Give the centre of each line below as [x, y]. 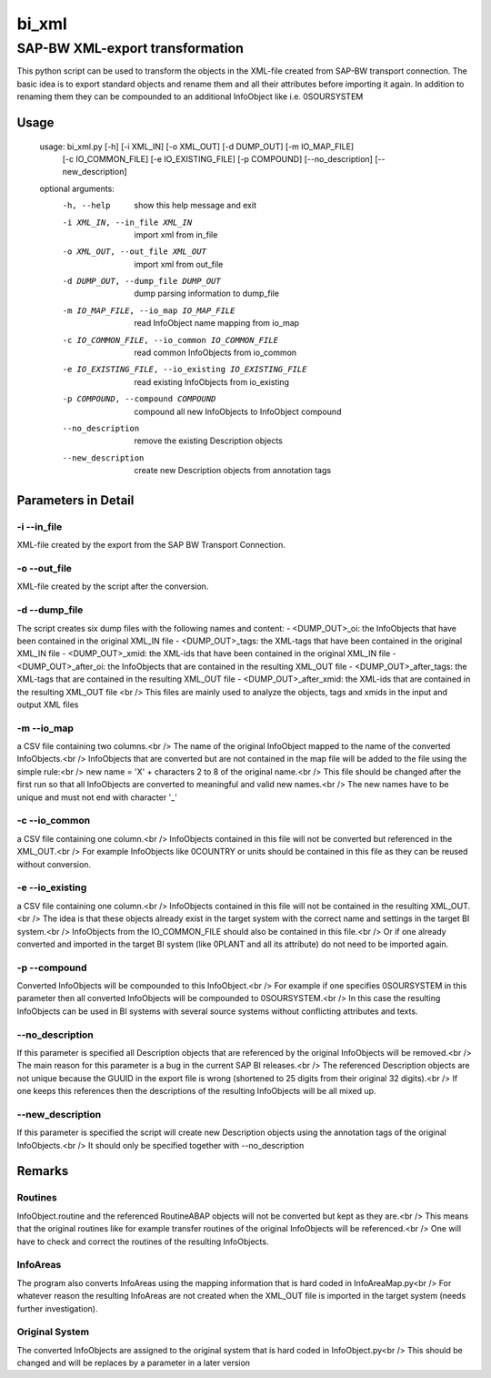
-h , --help [86, 206]
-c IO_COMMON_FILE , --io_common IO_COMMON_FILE [170, 340]
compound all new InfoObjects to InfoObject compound [238, 411]
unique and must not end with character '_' [97, 797]
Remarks [43, 1171]
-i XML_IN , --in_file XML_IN [127, 222]
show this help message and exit [195, 206]
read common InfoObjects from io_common [215, 353]
